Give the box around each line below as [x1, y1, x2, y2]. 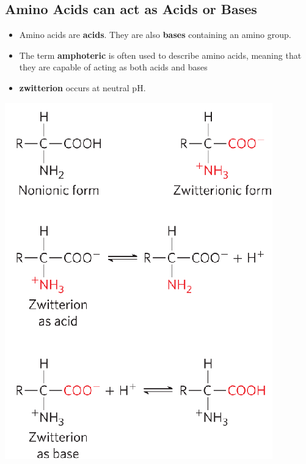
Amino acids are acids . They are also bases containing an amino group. [19, 28, 291, 41]
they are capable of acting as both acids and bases [19, 61, 208, 73]
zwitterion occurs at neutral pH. [19, 81, 146, 94]
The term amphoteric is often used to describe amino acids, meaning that [19, 48, 302, 61]
